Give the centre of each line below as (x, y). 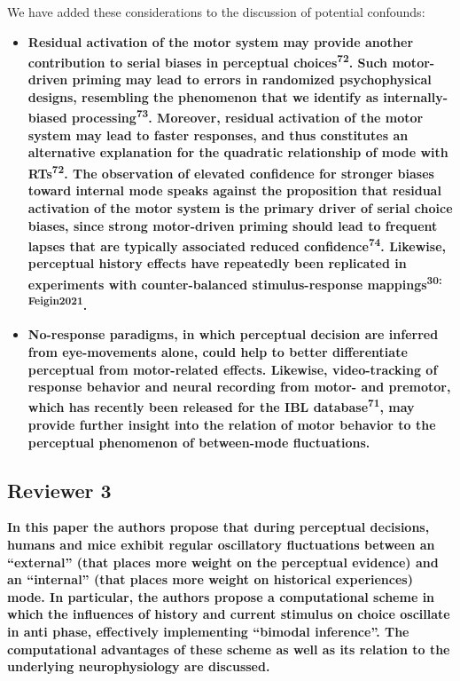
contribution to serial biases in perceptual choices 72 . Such (208, 61)
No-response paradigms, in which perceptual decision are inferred (233, 334)
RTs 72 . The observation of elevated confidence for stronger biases (231, 172)
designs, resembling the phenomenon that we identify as (203, 97)
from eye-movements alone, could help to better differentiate (218, 352)
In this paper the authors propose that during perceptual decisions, (218, 527)
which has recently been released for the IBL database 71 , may (221, 406)
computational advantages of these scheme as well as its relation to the (229, 649)
